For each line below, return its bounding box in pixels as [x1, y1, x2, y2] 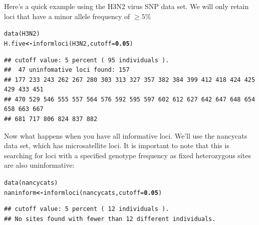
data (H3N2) [4, 30, 40, 38]
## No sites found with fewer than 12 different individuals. [4, 215, 216, 222]
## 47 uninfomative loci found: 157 [4, 66, 130, 74]
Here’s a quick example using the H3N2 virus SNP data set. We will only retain [4, 1, 249, 11]
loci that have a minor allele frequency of [4, 11, 130, 21]
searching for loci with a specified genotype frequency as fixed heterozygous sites [4, 150, 251, 160]
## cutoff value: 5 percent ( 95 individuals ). [4, 56, 169, 64]
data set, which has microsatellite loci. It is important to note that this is [4, 140, 229, 151]
